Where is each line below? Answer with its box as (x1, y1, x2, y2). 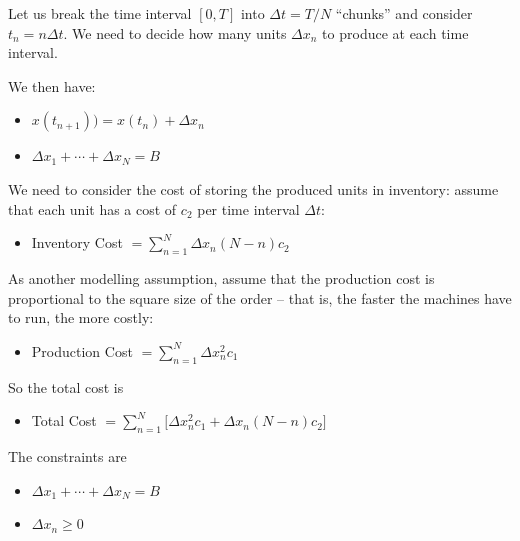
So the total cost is (8, 376, 124, 397)
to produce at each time (322, 22, 469, 43)
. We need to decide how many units (63, 22, 287, 43)
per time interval (197, 198, 300, 219)
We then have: (8, 75, 96, 96)
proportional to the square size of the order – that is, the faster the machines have (8, 287, 512, 308)
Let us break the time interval (8, 3, 192, 23)
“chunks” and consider (335, 3, 473, 23)
